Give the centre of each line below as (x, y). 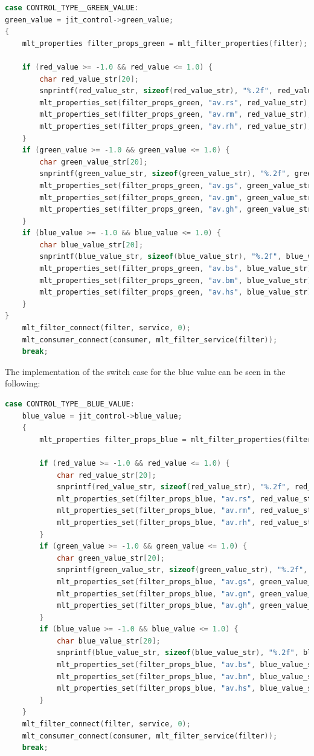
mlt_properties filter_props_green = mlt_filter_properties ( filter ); (165, 43)
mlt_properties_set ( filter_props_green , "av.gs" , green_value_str (176, 185)
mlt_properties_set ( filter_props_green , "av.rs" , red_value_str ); (176, 103)
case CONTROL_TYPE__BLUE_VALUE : (70, 404)
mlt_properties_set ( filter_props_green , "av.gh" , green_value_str (176, 210)
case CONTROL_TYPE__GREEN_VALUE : (72, 8)
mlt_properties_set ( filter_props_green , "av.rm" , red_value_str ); (176, 115)
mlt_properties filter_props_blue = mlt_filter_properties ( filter (176, 439)
